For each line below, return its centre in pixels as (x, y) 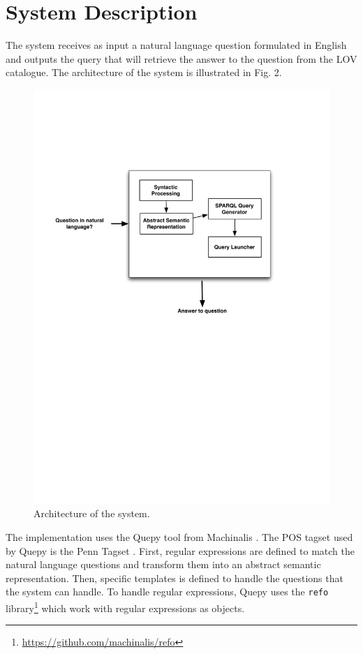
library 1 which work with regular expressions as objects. (125, 607)
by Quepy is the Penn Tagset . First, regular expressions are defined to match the (180, 550)
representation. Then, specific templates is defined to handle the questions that (175, 578)
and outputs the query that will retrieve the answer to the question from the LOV (181, 58)
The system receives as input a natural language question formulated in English (176, 45)
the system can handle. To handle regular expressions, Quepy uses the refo (167, 592)
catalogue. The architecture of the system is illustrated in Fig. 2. (144, 72)
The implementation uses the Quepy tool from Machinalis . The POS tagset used (179, 537)
